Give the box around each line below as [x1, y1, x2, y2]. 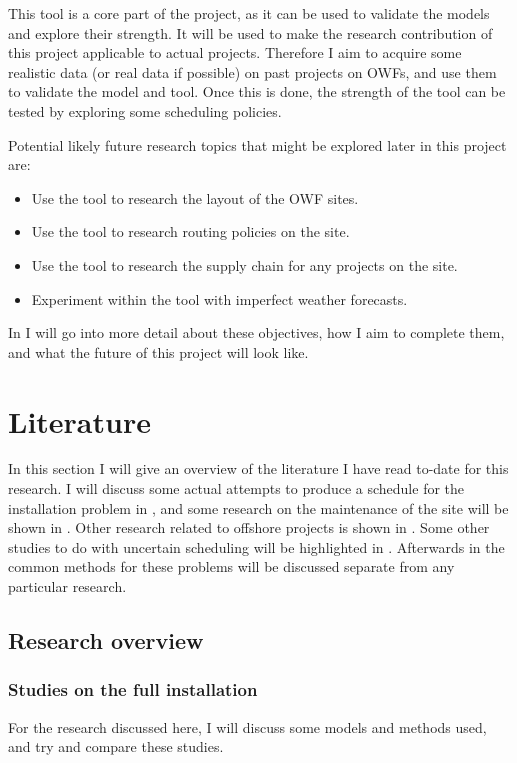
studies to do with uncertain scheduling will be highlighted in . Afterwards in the [8, 536, 505, 557]
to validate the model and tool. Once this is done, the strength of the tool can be [8, 81, 506, 102]
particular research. [8, 576, 127, 596]
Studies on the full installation [8, 677, 258, 702]
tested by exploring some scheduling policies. [8, 100, 282, 121]
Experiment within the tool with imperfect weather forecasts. [31, 288, 408, 309]
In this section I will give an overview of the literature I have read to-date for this [8, 458, 509, 479]
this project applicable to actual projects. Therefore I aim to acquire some [8, 42, 462, 63]
